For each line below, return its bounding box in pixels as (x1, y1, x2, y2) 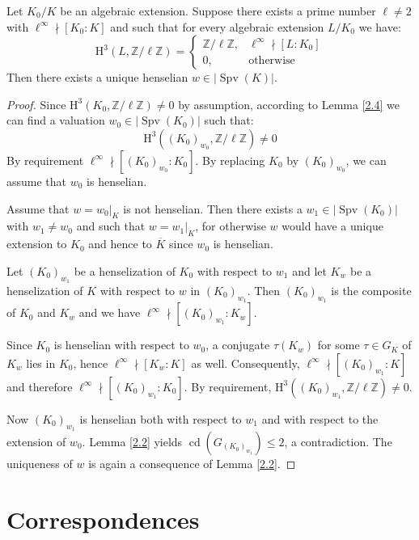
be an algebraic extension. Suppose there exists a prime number (60, 2, 376, 19)
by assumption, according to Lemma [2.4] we (178, 95, 400, 112)
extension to (6, 235, 67, 252)
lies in (26, 354, 56, 371)
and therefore (6, 378, 73, 394)
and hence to (88, 235, 152, 252)
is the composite (331, 281, 412, 298)
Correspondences (6, 502, 200, 535)
